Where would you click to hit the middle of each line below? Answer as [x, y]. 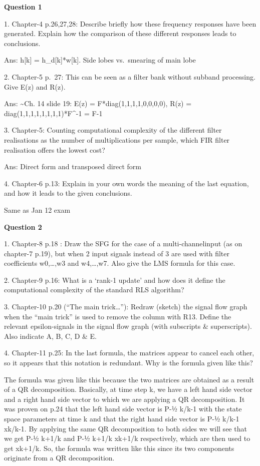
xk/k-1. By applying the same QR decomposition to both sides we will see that [125, 428]
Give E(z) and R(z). [35, 86]
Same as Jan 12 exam [37, 209]
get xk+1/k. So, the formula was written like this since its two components [119, 448]
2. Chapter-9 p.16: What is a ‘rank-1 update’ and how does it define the [115, 280]
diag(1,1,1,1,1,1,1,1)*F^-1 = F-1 [53, 113]
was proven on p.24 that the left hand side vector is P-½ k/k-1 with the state [123, 409]
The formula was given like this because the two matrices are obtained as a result [129, 379]
